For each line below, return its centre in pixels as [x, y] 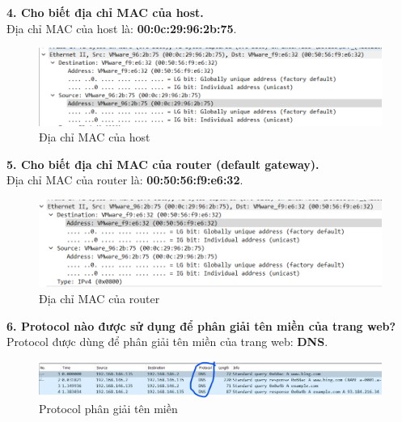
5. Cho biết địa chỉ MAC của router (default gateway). [163, 164]
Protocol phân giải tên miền [108, 409]
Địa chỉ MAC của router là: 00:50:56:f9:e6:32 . [125, 180]
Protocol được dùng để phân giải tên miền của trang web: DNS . [167, 342]
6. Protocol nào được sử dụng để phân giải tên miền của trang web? [201, 325]
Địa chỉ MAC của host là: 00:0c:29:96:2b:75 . [122, 28]
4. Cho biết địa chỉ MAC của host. [105, 12]
